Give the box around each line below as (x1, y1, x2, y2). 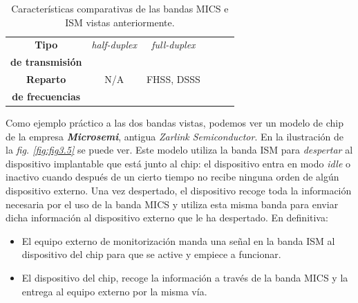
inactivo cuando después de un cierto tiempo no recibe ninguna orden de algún (6, 169, 339, 184)
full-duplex (151, 37, 196, 52)
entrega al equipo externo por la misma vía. (21, 284, 207, 298)
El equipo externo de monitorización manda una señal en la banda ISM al (21, 233, 335, 248)
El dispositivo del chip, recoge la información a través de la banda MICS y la (21, 270, 348, 284)
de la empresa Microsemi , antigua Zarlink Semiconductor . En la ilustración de (6, 129, 344, 143)
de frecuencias (12, 89, 81, 103)
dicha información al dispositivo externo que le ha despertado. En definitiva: (6, 210, 328, 225)
